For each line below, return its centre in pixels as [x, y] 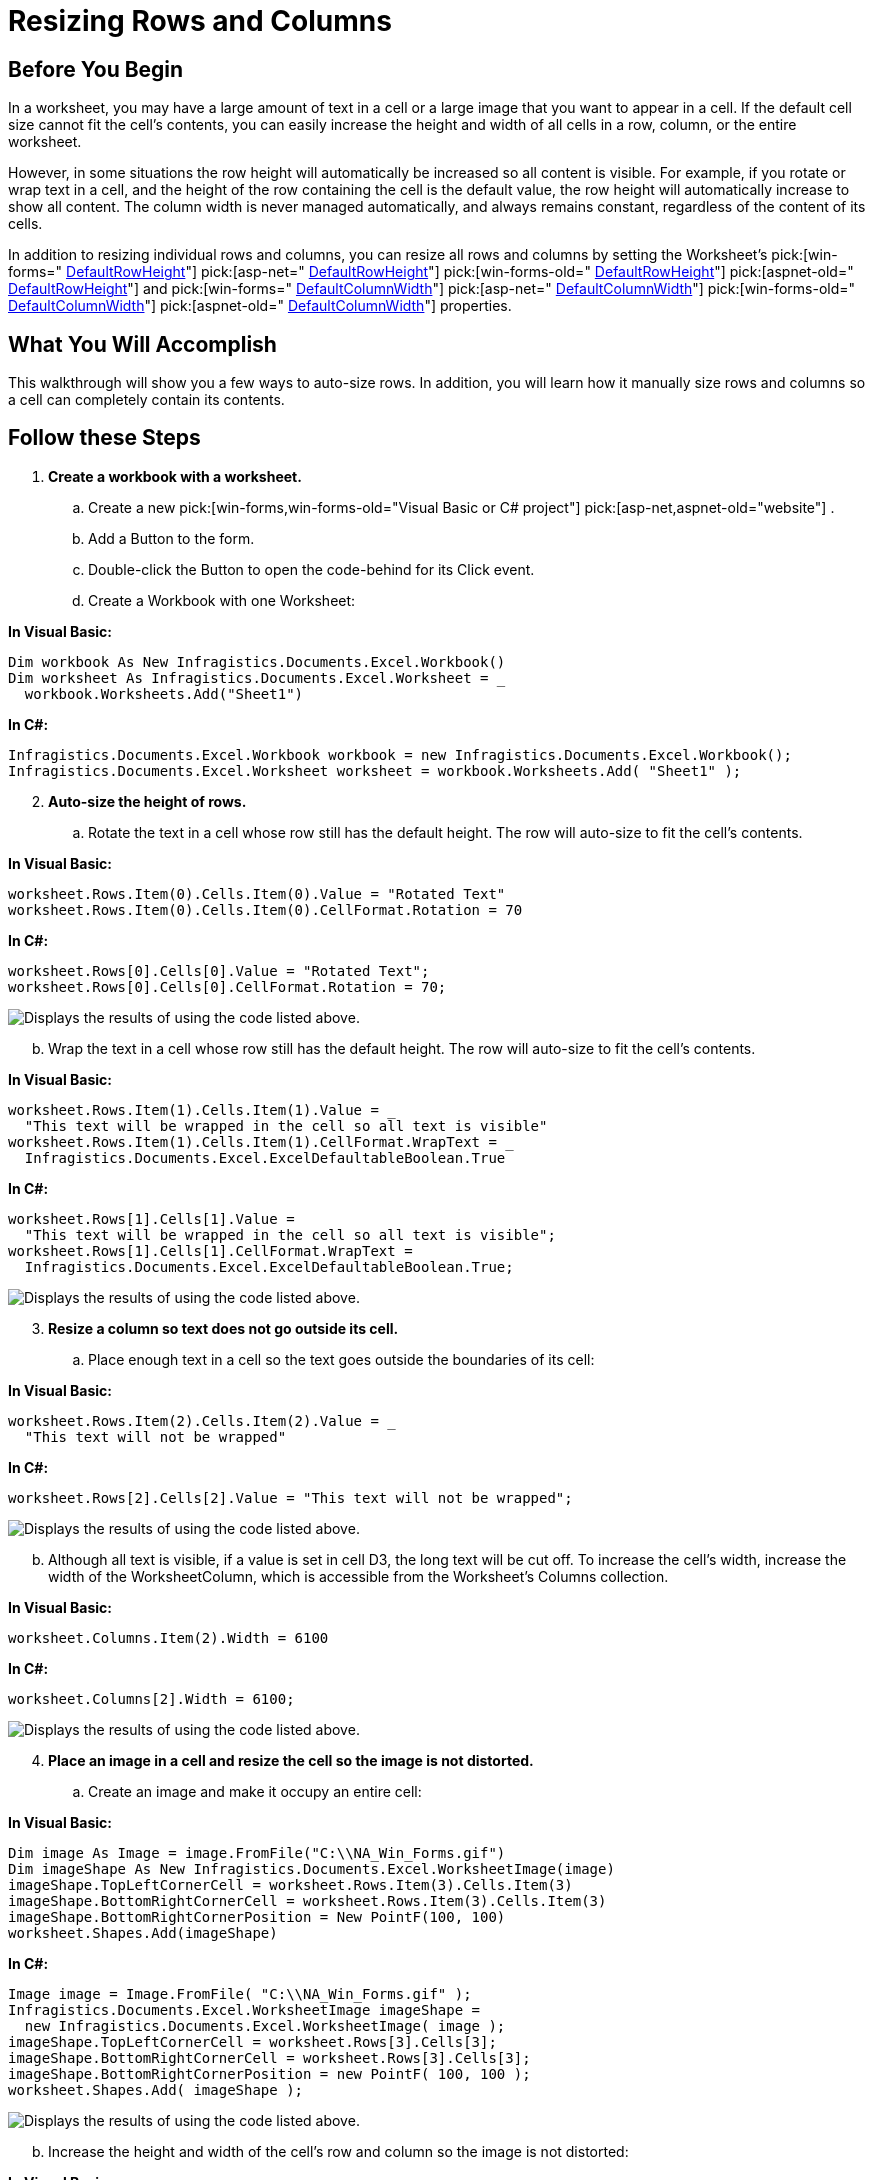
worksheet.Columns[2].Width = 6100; [151, 1698]
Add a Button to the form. [171, 538]
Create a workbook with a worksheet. [175, 476]
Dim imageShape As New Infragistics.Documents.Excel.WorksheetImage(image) [311, 1868]
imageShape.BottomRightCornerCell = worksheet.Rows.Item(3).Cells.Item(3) [307, 1900]
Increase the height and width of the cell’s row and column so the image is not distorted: [338, 2151]
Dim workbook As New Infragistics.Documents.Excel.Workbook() [257, 661]
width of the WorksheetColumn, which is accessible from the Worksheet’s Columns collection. [358, 1576]
